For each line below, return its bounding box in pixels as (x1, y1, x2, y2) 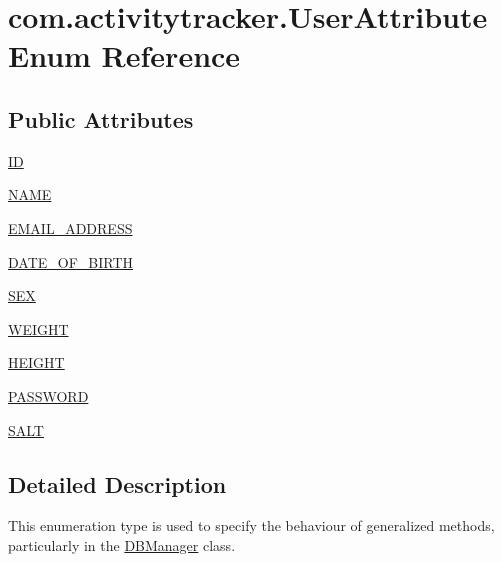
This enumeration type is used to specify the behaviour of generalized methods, (8, 515, 495, 536)
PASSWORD (8, 385, 89, 406)
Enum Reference (8, 35, 241, 76)
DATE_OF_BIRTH (8, 251, 134, 272)
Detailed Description (8, 468, 227, 499)
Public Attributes (8, 103, 194, 134)
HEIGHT (8, 352, 65, 373)
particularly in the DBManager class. (8, 534, 236, 555)
